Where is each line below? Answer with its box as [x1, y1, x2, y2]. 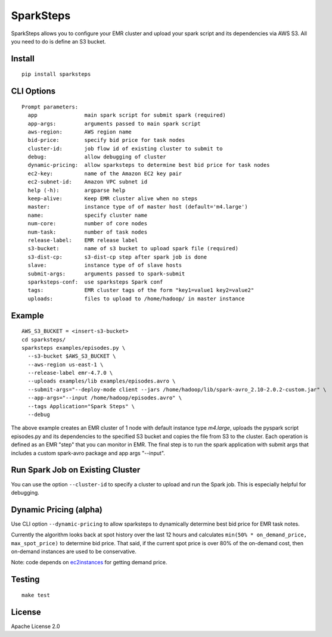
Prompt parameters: [21, 103, 79, 110]
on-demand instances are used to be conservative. [11, 548, 136, 555]
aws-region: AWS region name [27, 128, 132, 135]
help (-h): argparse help [27, 187, 126, 194]
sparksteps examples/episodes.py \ [21, 344, 126, 351]
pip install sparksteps [21, 71, 91, 77]
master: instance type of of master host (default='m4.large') [27, 203, 248, 210]
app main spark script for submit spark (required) [27, 112, 226, 119]
